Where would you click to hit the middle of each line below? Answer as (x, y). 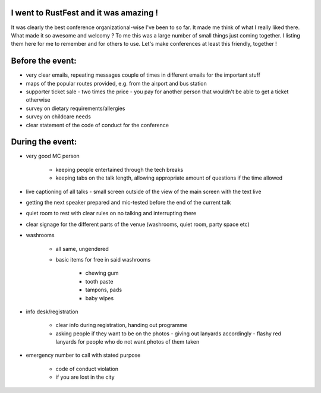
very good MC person (53, 156)
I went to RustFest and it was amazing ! (85, 13)
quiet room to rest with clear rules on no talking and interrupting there (111, 213)
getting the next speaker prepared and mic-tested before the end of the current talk (128, 203)
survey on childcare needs (59, 117)
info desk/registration (52, 312)
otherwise (38, 100)
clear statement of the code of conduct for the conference (97, 125)
